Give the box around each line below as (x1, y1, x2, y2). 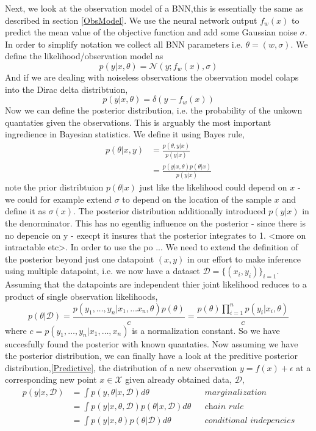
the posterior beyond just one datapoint (5, 252, 154, 265)
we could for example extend (5, 192, 112, 205)
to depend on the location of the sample (122, 192, 272, 205)
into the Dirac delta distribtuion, (5, 82, 128, 95)
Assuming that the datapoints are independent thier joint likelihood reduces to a (5, 278, 307, 291)
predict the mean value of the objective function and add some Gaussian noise (5, 26, 298, 38)
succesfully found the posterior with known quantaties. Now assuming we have (5, 337, 298, 350)
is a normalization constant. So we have (132, 324, 280, 336)
